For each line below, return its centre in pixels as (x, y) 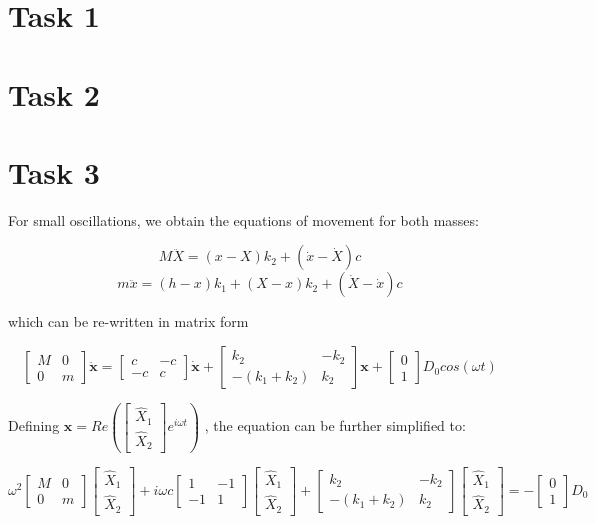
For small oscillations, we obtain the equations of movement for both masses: (243, 219)
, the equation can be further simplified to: (335, 425)
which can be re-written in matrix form (128, 321)
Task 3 (54, 171)
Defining (34, 425)
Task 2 (54, 93)
